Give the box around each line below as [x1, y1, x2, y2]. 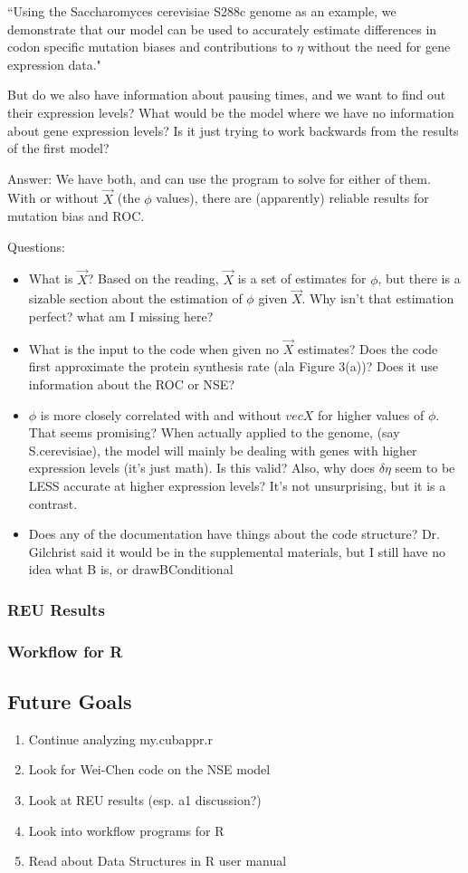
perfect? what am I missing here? [28, 306, 214, 325]
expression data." [7, 54, 101, 73]
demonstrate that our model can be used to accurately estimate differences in [7, 19, 437, 38]
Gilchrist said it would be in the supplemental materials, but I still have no [28, 542, 446, 561]
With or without [7, 188, 99, 207]
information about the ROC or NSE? [28, 374, 235, 393]
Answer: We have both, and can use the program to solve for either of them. [7, 168, 431, 187]
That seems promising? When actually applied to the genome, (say [28, 423, 400, 442]
